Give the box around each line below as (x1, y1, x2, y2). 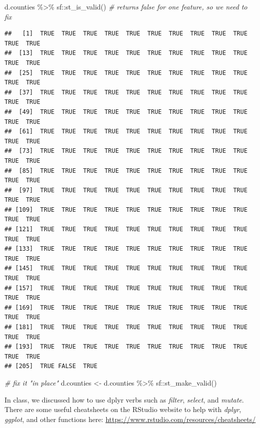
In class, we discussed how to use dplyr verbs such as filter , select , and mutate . (4, 394, 244, 405)
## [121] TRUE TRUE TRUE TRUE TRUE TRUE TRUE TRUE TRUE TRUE (4, 226, 248, 233)
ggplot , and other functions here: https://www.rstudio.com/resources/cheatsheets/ (4, 414, 256, 424)
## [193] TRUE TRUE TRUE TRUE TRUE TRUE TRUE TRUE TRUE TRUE (4, 343, 248, 351)
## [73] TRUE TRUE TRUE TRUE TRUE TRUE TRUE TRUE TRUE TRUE (4, 147, 248, 155)
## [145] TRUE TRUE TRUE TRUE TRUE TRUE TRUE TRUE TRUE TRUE (4, 265, 248, 272)
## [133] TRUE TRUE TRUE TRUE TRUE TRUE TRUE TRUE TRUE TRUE (4, 245, 248, 253)
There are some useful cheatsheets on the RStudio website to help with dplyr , (4, 404, 242, 415)
